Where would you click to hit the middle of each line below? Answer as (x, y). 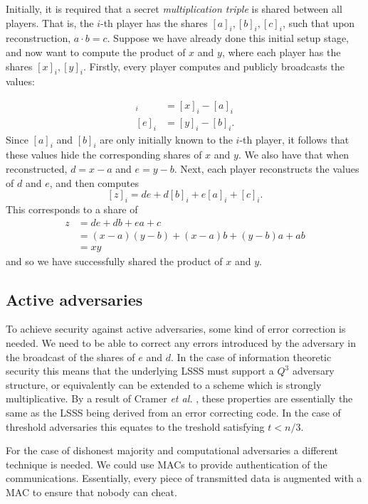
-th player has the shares (154, 22)
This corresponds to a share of (72, 209)
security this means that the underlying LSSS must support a (140, 371)
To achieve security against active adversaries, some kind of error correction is (176, 329)
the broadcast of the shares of (70, 356)
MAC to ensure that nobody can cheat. (91, 492)
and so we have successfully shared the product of (114, 261)
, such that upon (319, 22)
